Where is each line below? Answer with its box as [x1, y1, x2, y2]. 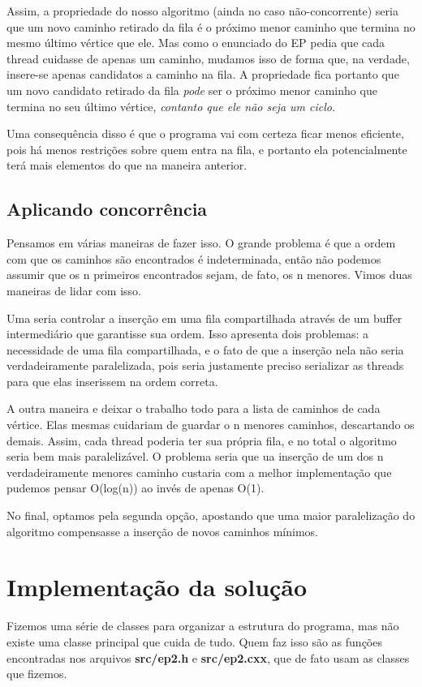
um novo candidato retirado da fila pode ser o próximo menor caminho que [6, 81, 377, 98]
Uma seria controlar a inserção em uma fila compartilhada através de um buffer [6, 309, 403, 326]
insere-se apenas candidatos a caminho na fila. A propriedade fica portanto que [6, 66, 399, 83]
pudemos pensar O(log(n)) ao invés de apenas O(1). [6, 479, 265, 496]
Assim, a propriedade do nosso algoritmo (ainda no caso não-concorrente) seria [6, 2, 398, 19]
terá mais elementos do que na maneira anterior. [6, 157, 248, 174]
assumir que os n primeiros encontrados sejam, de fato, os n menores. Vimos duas [6, 266, 412, 283]
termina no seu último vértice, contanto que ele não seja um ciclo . [6, 97, 335, 114]
